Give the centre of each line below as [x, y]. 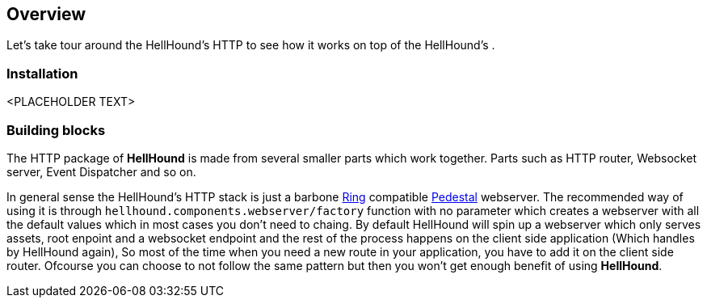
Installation [42, 73]
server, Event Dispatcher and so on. [101, 171]
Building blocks [56, 130]
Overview [46, 14]
